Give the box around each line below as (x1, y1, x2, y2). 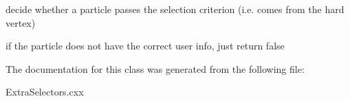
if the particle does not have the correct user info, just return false (6, 38, 285, 53)
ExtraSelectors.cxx (6, 85, 84, 99)
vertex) (6, 15, 36, 30)
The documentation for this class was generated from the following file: (6, 61, 305, 76)
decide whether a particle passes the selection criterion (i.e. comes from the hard (6, 2, 344, 16)
